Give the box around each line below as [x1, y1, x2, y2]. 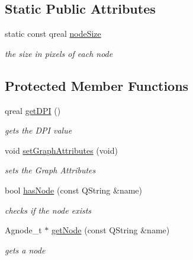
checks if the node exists [5, 204, 92, 216]
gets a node [5, 243, 46, 256]
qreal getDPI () [5, 104, 61, 116]
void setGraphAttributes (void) [5, 144, 118, 156]
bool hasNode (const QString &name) [5, 183, 143, 196]
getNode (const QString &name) [51, 224, 170, 236]
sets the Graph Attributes [5, 164, 96, 176]
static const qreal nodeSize [5, 27, 101, 40]
